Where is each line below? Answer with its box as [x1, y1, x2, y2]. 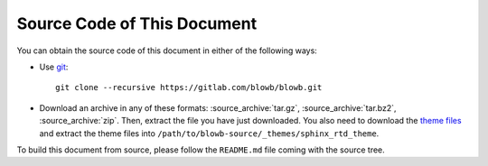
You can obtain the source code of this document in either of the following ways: [16, 45, 318, 56]
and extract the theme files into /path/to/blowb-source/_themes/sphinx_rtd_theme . [39, 127, 380, 139]
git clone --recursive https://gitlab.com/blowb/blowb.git [55, 82, 323, 93]
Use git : [39, 61, 69, 72]
